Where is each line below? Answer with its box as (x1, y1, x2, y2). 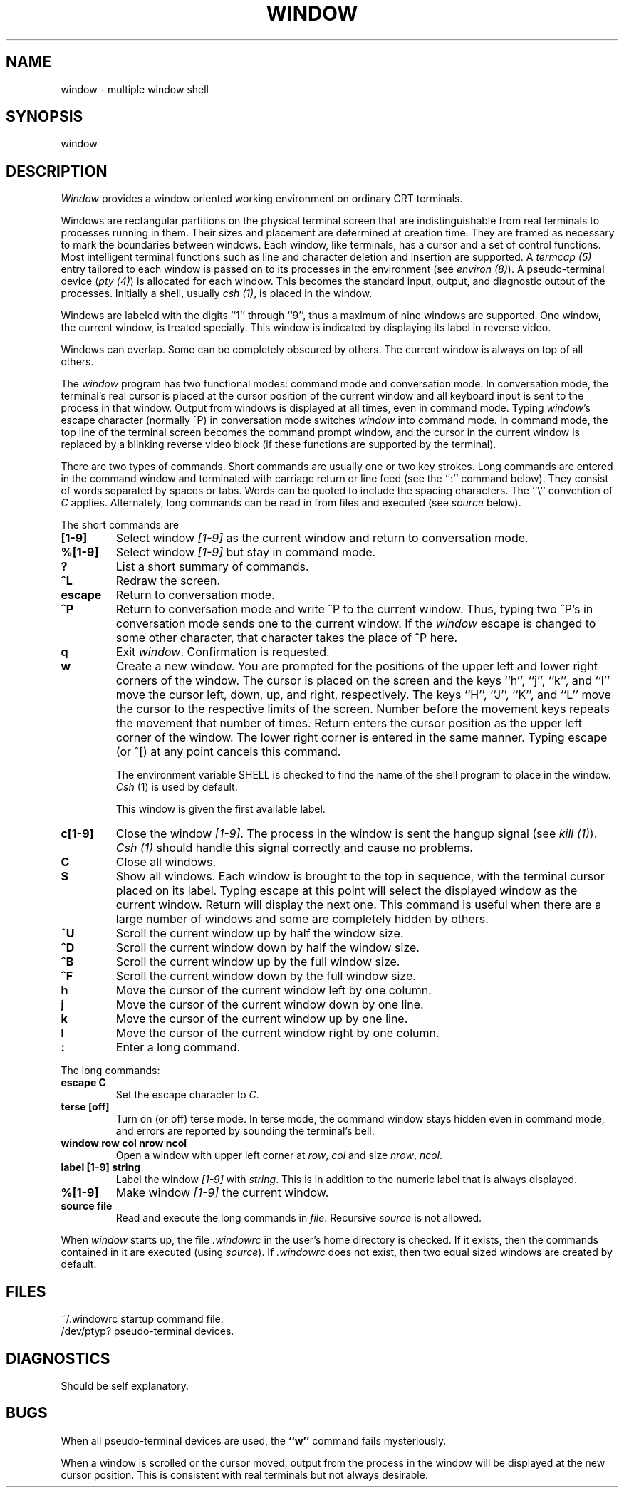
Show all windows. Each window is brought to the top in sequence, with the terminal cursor (115, 869, 605, 884)
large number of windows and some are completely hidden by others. (115, 912, 489, 927)
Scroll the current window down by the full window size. (115, 969, 416, 984)
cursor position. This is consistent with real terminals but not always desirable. (61, 1468, 428, 1481)
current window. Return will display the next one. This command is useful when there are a (115, 898, 602, 912)
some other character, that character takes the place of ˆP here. (115, 630, 458, 645)
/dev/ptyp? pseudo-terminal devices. (61, 1325, 234, 1338)
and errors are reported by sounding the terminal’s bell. (115, 1125, 375, 1138)
